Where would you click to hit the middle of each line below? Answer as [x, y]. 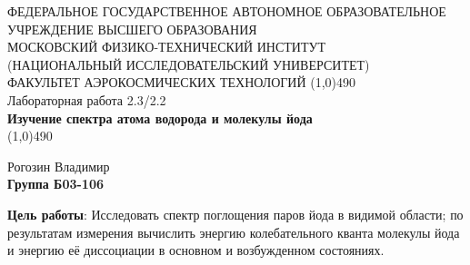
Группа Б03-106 [55, 184]
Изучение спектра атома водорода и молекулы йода [160, 118]
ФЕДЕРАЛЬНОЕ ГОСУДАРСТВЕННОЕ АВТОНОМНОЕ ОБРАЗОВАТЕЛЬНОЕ [227, 11]
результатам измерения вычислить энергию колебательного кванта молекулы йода [234, 232]
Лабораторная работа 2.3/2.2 [87, 99]
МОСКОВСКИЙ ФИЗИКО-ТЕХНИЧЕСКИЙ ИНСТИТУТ [166, 47]
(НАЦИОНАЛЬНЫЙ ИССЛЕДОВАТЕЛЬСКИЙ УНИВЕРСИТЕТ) [189, 64]
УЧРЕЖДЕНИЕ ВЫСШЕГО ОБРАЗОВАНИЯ [132, 29]
